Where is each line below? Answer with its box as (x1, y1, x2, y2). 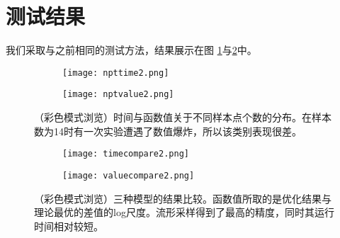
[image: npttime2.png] (62, 67, 169, 78)
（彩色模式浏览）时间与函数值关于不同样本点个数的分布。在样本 (34, 110, 331, 125)
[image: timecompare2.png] (62, 149, 189, 159)
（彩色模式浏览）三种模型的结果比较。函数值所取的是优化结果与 (34, 191, 331, 205)
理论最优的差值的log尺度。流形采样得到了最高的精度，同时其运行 (34, 205, 334, 220)
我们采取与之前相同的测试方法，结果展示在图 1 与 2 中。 (6, 42, 257, 57)
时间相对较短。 (34, 218, 103, 233)
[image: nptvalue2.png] (62, 89, 174, 100)
